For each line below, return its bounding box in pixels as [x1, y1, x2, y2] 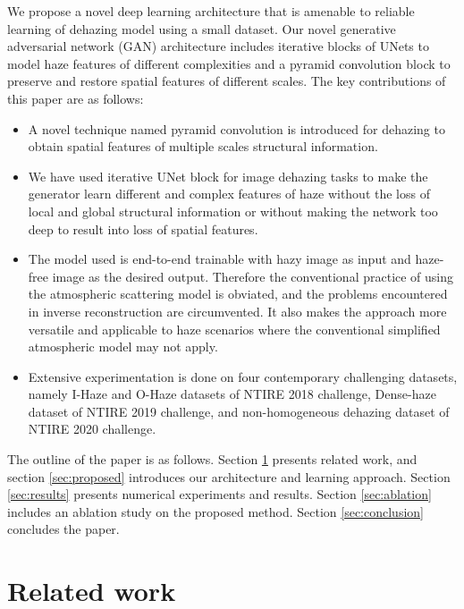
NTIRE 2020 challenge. [28, 419, 156, 438]
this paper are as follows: [7, 89, 144, 107]
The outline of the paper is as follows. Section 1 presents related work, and [7, 450, 418, 469]
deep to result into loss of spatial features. [28, 219, 258, 238]
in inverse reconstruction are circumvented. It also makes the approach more [28, 301, 447, 320]
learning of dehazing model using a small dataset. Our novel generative [7, 19, 396, 38]
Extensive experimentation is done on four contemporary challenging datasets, [28, 367, 458, 385]
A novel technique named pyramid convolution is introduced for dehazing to [28, 119, 445, 138]
